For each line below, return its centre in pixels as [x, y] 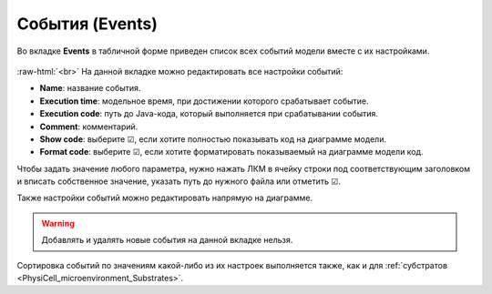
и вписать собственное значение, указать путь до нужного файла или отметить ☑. [179, 181]
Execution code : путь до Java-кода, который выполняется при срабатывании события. [209, 114]
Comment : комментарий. [89, 127]
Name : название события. [90, 88]
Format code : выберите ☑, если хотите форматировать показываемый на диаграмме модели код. [231, 152]
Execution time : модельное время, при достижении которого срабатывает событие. [204, 101]
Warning [58, 223]
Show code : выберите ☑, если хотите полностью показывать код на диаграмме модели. [213, 139]
